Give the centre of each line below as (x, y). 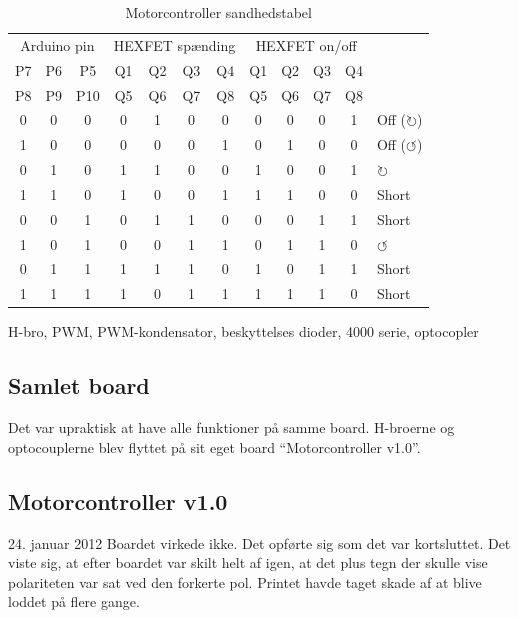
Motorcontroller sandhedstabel (218, 12)
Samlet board (79, 385)
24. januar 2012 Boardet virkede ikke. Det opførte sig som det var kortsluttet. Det (259, 542)
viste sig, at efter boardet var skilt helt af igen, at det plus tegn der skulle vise (248, 562)
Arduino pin (57, 44)
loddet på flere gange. (74, 601)
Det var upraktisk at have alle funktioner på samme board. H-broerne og (231, 427)
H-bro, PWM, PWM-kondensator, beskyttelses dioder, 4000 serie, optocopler (243, 331)
